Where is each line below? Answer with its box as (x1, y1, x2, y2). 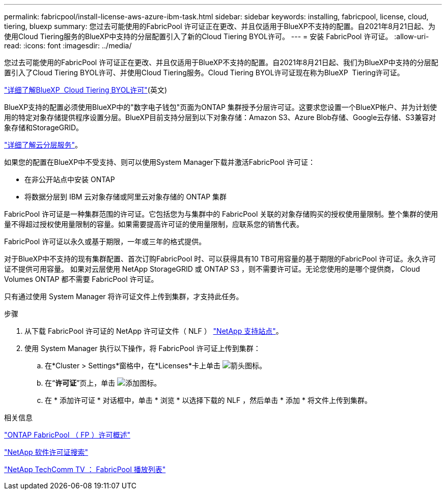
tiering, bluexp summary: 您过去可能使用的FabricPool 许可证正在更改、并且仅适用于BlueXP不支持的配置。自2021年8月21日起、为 (4, 22, 436, 31)
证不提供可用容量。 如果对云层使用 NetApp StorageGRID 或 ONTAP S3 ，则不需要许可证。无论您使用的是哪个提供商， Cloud (4, 265, 420, 273)
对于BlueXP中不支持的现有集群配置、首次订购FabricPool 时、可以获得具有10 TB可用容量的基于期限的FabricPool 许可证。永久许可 (4, 254, 436, 263)
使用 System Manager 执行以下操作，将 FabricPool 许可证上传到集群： (24, 344, 261, 353)
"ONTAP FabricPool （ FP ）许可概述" (4, 430, 130, 439)
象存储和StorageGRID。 (4, 123, 83, 132)
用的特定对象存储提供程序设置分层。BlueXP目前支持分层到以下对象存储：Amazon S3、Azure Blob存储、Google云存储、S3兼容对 (4, 113, 436, 122)
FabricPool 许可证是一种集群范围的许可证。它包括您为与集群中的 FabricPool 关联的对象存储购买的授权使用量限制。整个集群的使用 (4, 210, 438, 218)
